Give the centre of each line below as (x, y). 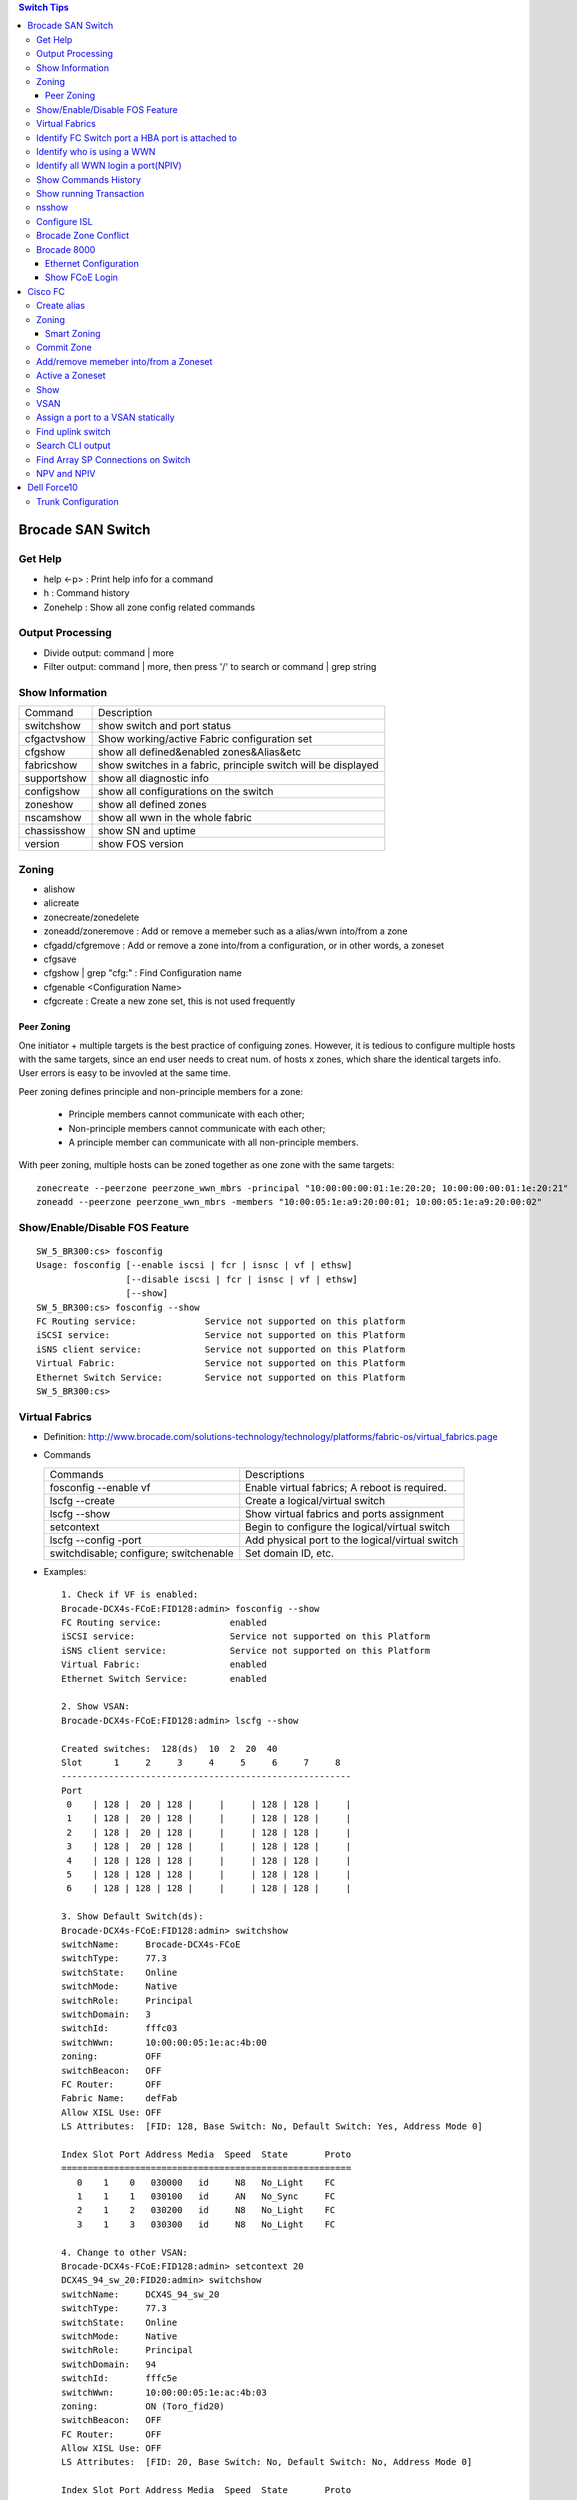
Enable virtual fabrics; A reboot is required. (346, 1487)
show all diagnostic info (153, 778)
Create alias (60, 306)
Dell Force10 (53, 487)
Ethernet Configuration (92, 264)
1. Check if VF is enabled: (130, 1594)
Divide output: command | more (109, 652)
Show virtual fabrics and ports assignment (345, 1513)
